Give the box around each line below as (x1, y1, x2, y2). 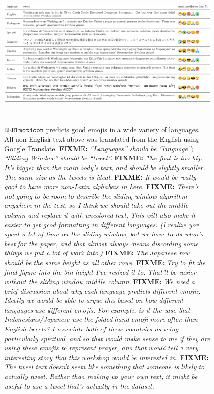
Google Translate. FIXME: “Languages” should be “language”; (4, 143, 194, 153)
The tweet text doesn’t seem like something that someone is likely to (4, 362, 205, 372)
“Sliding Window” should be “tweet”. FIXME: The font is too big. (4, 153, 202, 163)
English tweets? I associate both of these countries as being (4, 324, 179, 334)
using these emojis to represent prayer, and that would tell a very (4, 343, 198, 353)
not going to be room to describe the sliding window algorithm (4, 190, 187, 201)
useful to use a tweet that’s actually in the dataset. (4, 380, 154, 391)
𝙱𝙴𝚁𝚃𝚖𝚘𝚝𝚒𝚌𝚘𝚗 (4, 126, 44, 134)
